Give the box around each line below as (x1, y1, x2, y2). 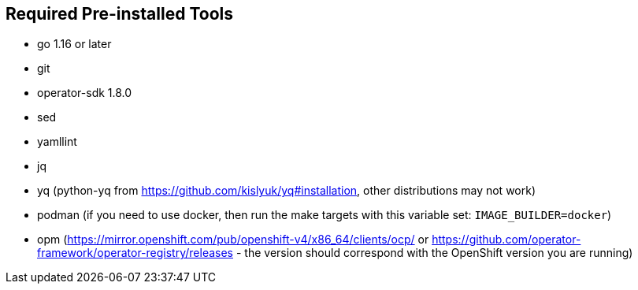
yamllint (37, 135, 77, 149)
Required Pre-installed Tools (6, 4, 233, 24)
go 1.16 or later (37, 37, 112, 51)
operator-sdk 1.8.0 (37, 86, 132, 100)
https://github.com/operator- (432, 232, 581, 247)
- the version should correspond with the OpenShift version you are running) (236, 246, 633, 260)
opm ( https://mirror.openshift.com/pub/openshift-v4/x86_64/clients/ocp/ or (37, 232, 429, 247)
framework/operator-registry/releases (37, 246, 234, 260)
